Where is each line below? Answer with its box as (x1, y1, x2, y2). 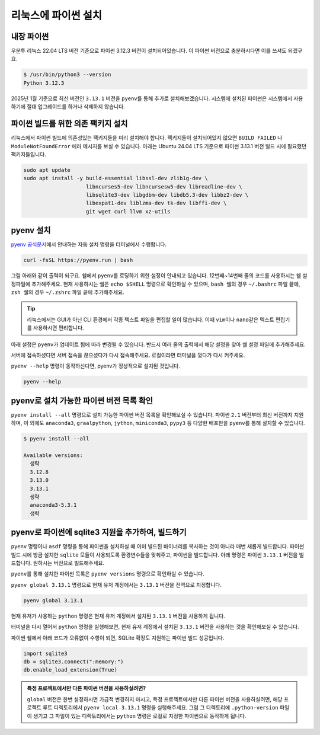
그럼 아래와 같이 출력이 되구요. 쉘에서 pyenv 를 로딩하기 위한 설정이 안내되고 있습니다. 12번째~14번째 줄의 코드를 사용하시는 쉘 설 (11, 272, 308, 279)
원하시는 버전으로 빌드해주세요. (33, 560, 105, 567)
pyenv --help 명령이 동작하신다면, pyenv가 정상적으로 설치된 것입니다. (11, 362, 181, 370)
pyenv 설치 (11, 225, 51, 235)
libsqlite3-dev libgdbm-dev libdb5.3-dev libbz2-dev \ (86, 191, 249, 199)
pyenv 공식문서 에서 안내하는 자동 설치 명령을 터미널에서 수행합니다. (11, 241, 167, 248)
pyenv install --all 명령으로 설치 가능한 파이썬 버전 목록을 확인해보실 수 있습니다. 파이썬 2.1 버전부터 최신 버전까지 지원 (11, 411, 304, 418)
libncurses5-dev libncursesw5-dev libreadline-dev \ (86, 183, 242, 190)
